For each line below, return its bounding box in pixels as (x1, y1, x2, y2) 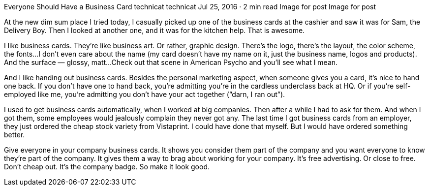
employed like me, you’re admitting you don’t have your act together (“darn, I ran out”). (4, 90, 285, 98)
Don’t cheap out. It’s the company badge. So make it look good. (4, 162, 210, 171)
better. (4, 130, 25, 139)
